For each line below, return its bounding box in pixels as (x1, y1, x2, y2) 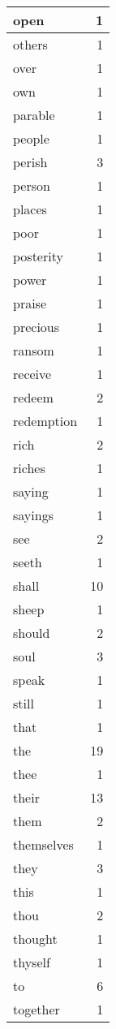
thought (13, 929, 58, 948)
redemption (13, 411, 78, 430)
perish (13, 153, 48, 171)
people (13, 129, 49, 148)
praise (13, 294, 47, 312)
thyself (13, 953, 50, 971)
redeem (13, 388, 54, 407)
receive (13, 364, 52, 383)
